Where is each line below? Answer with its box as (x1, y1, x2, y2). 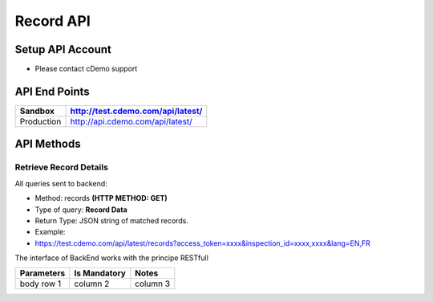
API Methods (14, 137, 81, 151)
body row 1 (19, 278, 62, 289)
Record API (14, 12, 91, 30)
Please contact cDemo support (34, 64, 138, 74)
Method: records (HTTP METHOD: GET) (34, 194, 168, 203)
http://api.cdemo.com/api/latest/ (70, 116, 192, 127)
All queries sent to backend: (14, 178, 107, 188)
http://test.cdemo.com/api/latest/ (70, 105, 203, 116)
